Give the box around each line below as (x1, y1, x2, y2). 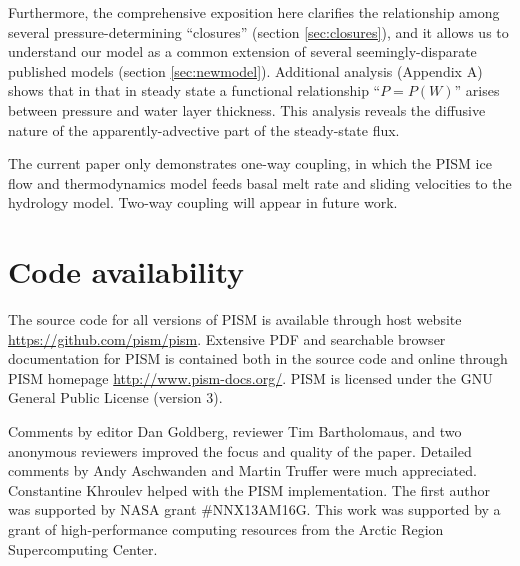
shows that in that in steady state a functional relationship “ (8, 80, 381, 101)
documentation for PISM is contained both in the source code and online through (8, 348, 508, 369)
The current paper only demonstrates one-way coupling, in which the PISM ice (8, 153, 492, 174)
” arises (454, 80, 500, 101)
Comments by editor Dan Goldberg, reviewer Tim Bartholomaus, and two (8, 421, 462, 442)
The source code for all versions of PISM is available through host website (8, 309, 462, 330)
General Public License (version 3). (8, 387, 223, 408)
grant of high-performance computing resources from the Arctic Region (8, 519, 444, 539)
